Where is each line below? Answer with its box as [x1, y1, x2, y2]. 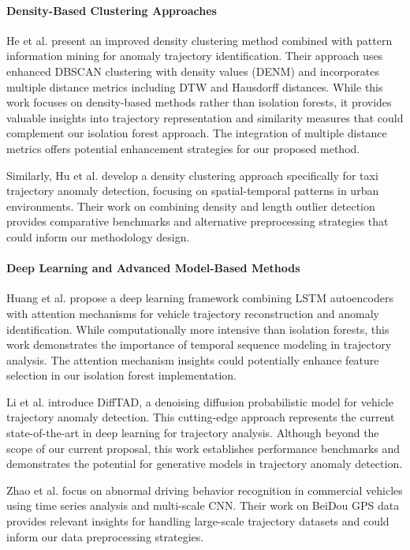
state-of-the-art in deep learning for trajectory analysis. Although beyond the [6, 425, 379, 441]
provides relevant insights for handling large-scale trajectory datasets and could [6, 513, 389, 529]
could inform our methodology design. [6, 228, 190, 245]
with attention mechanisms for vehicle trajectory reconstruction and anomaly [6, 305, 379, 321]
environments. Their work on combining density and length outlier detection [6, 197, 375, 214]
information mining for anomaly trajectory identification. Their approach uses [6, 47, 383, 64]
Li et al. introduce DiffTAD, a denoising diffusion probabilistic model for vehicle [6, 393, 393, 410]
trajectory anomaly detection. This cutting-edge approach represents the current [6, 409, 395, 425]
